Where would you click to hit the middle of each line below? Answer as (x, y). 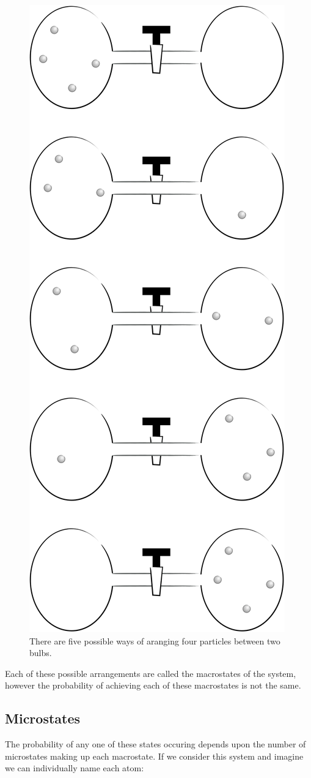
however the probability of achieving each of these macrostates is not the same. (153, 685)
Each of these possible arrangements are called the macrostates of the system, (151, 673)
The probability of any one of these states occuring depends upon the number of (155, 744)
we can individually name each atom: (75, 768)
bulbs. (41, 653)
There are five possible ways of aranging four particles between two (155, 640)
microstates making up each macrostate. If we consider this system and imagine (154, 756)
